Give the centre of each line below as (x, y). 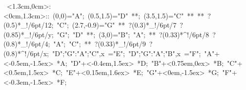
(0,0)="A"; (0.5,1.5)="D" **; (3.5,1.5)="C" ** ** (129, 15)
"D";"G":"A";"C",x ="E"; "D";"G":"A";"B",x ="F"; (127, 53)
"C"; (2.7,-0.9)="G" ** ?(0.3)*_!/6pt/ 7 (117, 25)
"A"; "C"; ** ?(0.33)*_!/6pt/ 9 (100, 44)
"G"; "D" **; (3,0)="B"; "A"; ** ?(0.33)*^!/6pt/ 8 (133, 34)
